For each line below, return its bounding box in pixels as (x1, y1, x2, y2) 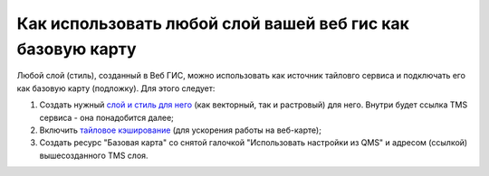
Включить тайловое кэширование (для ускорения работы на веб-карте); (39, 125, 321, 135)
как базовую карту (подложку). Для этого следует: (16, 82, 216, 94)
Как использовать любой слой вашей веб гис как (16, 14, 409, 33)
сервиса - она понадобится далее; (39, 112, 174, 123)
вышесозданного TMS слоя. (39, 150, 149, 161)
